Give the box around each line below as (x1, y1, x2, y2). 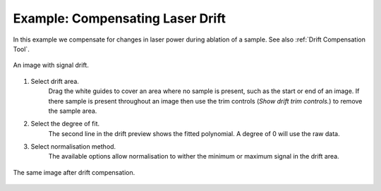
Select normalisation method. (30, 142, 116, 151)
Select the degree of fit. (30, 120, 100, 128)
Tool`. (13, 44, 30, 53)
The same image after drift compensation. (13, 168, 135, 176)
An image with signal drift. (13, 61, 90, 70)
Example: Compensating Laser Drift (13, 11, 226, 26)
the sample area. (48, 106, 97, 115)
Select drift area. (30, 77, 79, 85)
